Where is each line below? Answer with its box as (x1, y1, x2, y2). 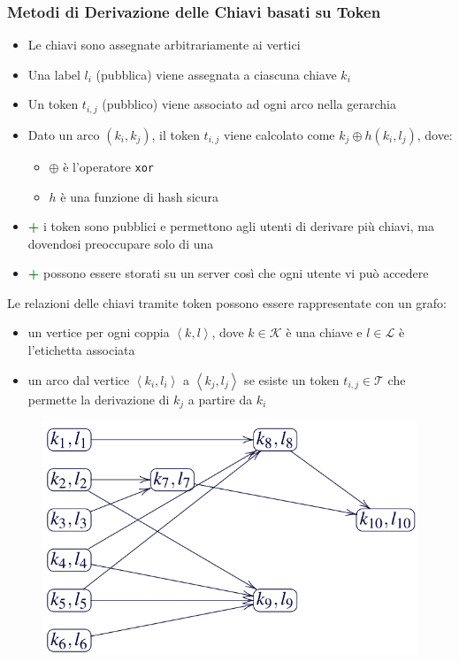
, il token (151, 125, 200, 143)
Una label (27, 65, 80, 83)
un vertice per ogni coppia (27, 323, 170, 342)
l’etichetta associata (27, 341, 135, 359)
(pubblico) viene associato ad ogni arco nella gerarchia (102, 95, 396, 113)
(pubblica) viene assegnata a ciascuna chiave (96, 65, 337, 83)
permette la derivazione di (27, 389, 170, 408)
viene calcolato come (223, 125, 335, 143)
